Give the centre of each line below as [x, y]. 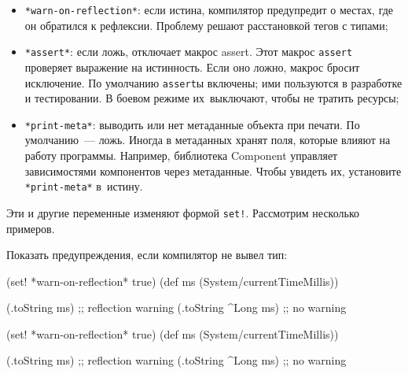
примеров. [31, 228]
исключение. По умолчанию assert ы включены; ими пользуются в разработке [213, 82]
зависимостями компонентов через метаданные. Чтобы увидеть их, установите [213, 170]
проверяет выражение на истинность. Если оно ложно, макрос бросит [192, 67]
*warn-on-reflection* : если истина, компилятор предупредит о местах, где [209, 9]
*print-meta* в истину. [84, 186]
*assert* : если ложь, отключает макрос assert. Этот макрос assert [189, 52]
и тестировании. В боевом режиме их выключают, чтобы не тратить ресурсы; [212, 98]
